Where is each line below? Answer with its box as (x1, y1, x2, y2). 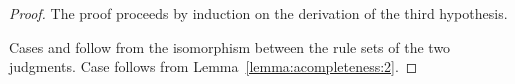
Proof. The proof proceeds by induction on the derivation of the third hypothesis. (9, 3, 508, 23)
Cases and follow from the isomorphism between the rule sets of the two (9, 36, 451, 57)
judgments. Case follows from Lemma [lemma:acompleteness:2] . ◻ (9, 56, 418, 77)
